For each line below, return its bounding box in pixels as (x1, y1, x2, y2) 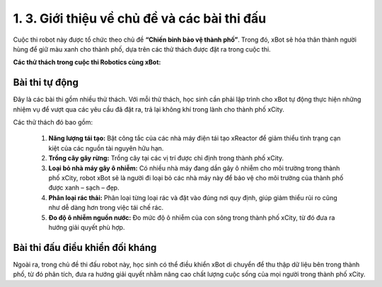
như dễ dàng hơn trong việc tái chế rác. (48, 204, 164, 212)
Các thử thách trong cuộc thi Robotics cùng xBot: (13, 58, 161, 66)
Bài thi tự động (13, 76, 79, 88)
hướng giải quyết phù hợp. (48, 223, 125, 231)
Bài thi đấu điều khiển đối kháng (13, 241, 157, 254)
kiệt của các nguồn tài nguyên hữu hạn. (48, 143, 164, 152)
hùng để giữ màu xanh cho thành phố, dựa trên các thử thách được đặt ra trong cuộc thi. (13, 45, 272, 53)
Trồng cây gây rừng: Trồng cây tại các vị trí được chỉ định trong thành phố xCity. (48, 154, 284, 163)
